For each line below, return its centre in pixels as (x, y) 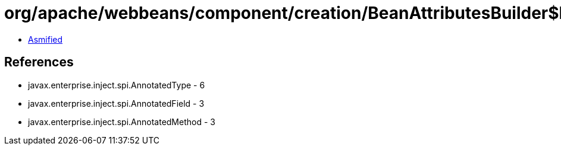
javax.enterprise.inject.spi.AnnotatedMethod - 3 (122, 122)
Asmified (46, 39)
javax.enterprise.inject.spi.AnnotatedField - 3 (116, 103)
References (39, 62)
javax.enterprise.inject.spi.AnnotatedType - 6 (117, 85)
